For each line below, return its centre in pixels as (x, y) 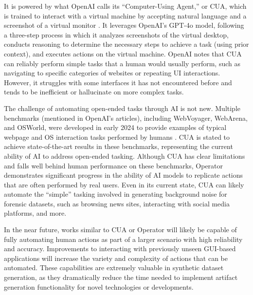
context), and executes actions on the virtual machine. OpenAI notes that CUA (123, 53)
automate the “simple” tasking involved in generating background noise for (116, 194)
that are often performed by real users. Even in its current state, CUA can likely (124, 184)
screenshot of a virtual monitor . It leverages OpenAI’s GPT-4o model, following (124, 25)
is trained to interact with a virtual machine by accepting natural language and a (125, 15)
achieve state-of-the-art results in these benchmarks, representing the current (118, 146)
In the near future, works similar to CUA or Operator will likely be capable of (120, 230)
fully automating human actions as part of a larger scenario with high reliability (123, 239)
